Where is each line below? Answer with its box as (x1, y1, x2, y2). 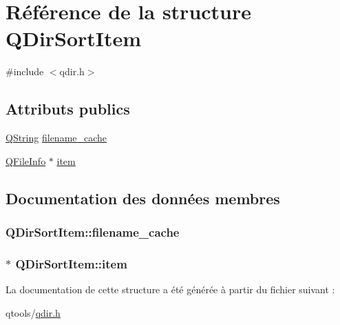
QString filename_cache (6, 130, 107, 145)
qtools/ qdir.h (6, 305, 61, 319)
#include (6, 64, 44, 79)
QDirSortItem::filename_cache (6, 224, 180, 240)
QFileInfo (6, 153, 46, 168)
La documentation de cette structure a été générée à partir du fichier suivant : (6, 282, 335, 297)
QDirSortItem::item (15, 255, 127, 272)
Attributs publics (6, 98, 130, 119)
